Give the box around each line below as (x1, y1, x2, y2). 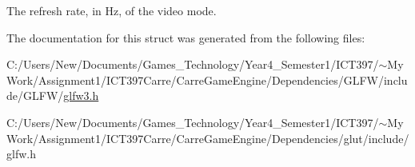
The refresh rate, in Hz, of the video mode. (6, 2, 217, 18)
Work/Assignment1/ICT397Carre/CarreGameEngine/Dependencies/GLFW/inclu (6, 71, 408, 88)
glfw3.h (63, 87, 99, 104)
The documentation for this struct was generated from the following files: (6, 29, 365, 46)
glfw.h (6, 145, 36, 162)
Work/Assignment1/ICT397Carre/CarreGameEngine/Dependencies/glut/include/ (6, 129, 409, 146)
